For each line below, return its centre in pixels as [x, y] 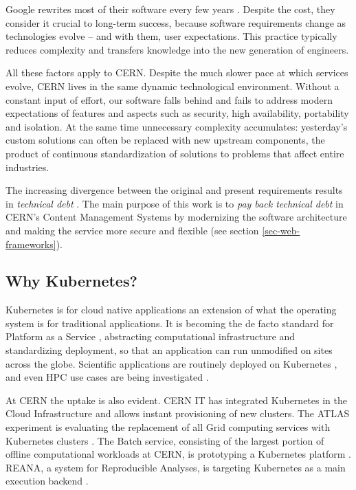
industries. [27, 167]
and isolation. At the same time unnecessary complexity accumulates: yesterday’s [177, 126]
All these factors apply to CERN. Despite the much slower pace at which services [177, 73]
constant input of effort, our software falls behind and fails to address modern [169, 99]
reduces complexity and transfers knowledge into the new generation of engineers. [177, 49]
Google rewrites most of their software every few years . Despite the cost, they [170, 9]
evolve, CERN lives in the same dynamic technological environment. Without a [173, 86]
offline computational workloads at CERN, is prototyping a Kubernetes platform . [178, 454]
